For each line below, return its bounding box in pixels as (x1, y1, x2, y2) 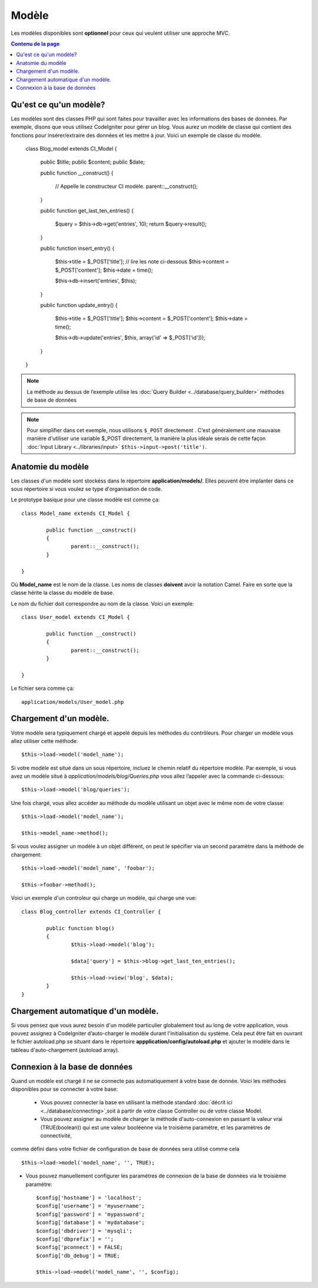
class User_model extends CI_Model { (21, 614, 131, 621)
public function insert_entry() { (40, 245, 115, 252)
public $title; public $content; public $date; (40, 158, 145, 165)
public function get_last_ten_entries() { (40, 207, 134, 214)
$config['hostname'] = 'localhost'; (36, 1194, 142, 1201)
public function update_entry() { (40, 302, 118, 309)
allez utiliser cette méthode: (11, 737, 78, 744)
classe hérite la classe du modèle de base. (11, 589, 114, 596)
